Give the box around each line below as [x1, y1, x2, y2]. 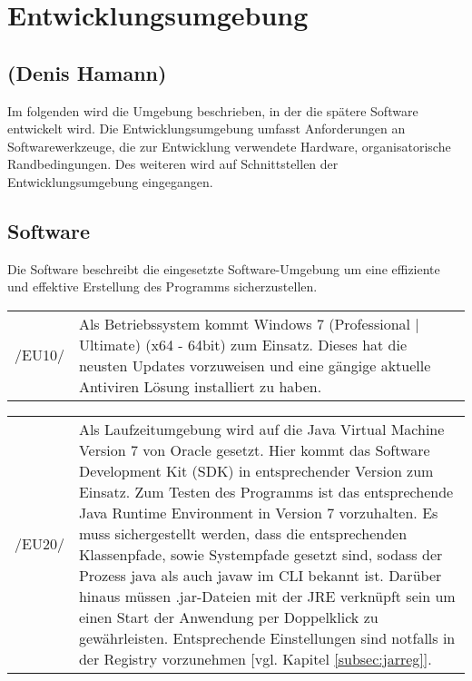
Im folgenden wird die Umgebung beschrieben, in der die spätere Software [7, 101, 418, 120]
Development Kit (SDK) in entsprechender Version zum [78, 459, 434, 481]
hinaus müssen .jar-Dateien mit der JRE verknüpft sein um [78, 585, 456, 607]
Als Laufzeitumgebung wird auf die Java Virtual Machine [78, 418, 445, 439]
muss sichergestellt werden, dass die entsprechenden [78, 522, 408, 544]
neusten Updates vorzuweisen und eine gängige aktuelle [78, 354, 431, 376]
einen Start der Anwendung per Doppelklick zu [78, 606, 379, 627]
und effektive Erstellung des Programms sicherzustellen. [7, 277, 318, 296]
